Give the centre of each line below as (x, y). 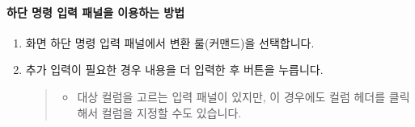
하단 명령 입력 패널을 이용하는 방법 (96, 12)
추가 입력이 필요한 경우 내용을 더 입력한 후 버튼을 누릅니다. (174, 70)
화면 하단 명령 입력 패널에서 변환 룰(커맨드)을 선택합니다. (170, 42)
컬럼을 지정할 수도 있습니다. (172, 112)
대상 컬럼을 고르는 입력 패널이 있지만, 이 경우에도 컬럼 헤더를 (231, 96)
